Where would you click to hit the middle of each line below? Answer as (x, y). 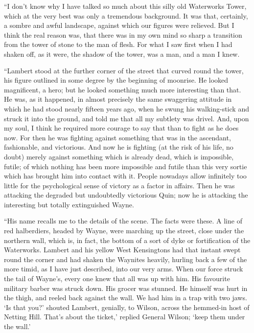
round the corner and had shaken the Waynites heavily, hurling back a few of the (126, 259)
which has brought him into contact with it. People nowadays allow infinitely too (125, 176)
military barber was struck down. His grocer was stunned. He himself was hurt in (126, 288)
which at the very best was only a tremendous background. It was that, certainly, (126, 15)
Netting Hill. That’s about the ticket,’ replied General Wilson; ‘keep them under (125, 317)
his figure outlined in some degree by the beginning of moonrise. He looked (116, 80)
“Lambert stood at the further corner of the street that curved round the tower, (124, 70)
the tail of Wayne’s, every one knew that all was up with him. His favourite (117, 278)
